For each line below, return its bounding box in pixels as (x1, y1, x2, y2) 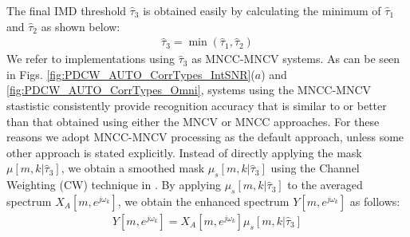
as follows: (349, 192, 400, 209)
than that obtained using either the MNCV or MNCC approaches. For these (6, 113, 380, 129)
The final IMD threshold (6, 2, 127, 18)
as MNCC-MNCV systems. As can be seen (191, 50, 400, 67)
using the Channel (270, 160, 360, 176)
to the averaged (287, 176, 363, 193)
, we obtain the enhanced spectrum (117, 192, 290, 209)
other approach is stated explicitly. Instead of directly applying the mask (6, 144, 362, 160)
